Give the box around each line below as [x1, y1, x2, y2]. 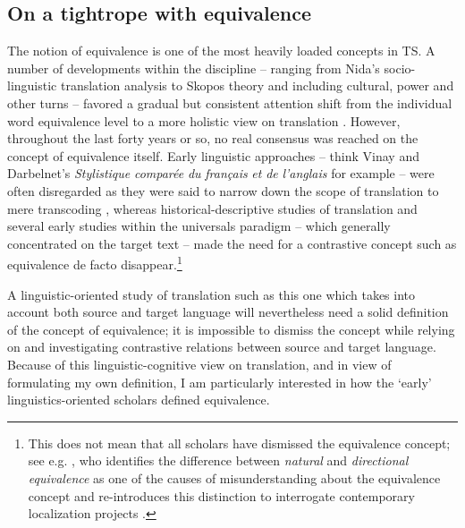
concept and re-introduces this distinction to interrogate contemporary [28, 486, 415, 505]
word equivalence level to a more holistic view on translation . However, [7, 111, 401, 130]
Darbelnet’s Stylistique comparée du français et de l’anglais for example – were [7, 164, 435, 183]
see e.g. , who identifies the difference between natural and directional [28, 451, 409, 470]
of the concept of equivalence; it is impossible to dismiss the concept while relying [7, 319, 455, 338]
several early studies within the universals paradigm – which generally [7, 217, 391, 235]
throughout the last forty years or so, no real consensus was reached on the [7, 129, 418, 148]
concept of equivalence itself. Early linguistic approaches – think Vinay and [7, 146, 419, 165]
